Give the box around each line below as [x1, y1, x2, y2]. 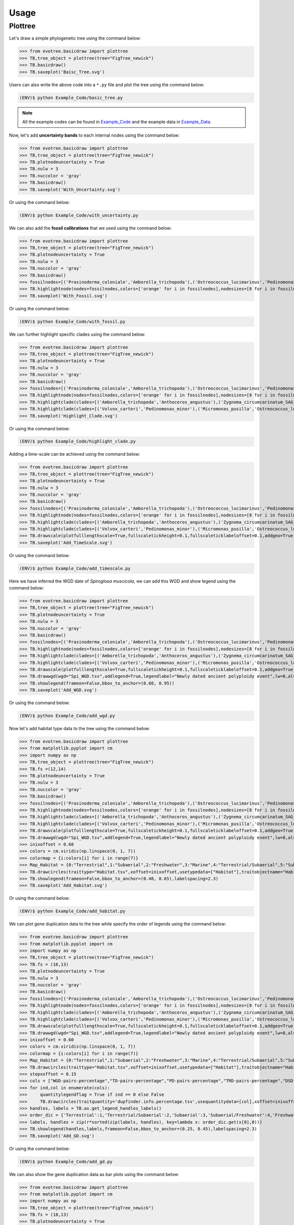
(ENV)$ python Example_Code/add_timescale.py [19, 565, 131, 571]
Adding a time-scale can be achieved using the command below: [9, 451, 141, 457]
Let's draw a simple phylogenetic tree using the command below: [9, 35, 141, 41]
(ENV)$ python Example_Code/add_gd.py [19, 1159, 113, 1164]
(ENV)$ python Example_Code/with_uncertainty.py [19, 212, 139, 218]
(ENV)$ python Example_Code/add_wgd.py [19, 713, 115, 719]
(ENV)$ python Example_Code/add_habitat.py [19, 908, 126, 914]
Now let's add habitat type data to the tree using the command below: [9, 726, 150, 732]
